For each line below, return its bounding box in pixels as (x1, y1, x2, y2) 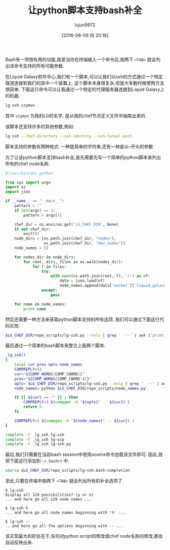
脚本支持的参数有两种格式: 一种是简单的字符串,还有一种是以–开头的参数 (5, 143, 153, 149)
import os (5, 185, 26, 190)
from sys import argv (5, 180, 51, 185)
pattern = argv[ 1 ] (23, 212, 62, 218)
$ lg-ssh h (5, 506, 28, 511)
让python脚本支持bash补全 (27, 5, 143, 16)
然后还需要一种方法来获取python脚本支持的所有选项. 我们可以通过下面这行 (5, 316, 160, 322)
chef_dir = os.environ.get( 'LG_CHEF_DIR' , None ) (14, 222, 119, 227)
